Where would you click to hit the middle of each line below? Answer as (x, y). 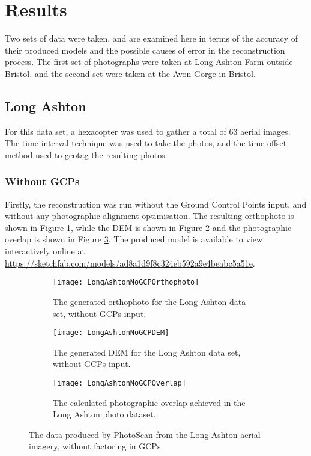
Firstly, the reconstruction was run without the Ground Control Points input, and (156, 204)
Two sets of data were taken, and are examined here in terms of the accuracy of (152, 38)
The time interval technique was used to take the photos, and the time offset (146, 143)
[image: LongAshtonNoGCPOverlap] (119, 383)
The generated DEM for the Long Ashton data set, (147, 352)
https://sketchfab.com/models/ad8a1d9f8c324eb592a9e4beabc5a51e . (130, 263)
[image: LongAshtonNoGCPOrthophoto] (126, 282)
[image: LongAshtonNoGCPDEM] (111, 333)
